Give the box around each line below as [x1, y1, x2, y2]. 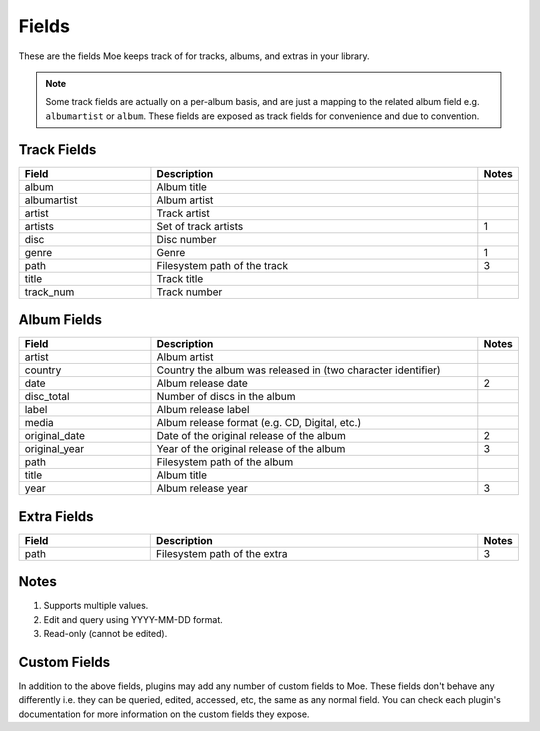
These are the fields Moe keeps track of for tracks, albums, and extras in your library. [18, 50, 370, 62]
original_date [24, 429, 85, 443]
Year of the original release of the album [156, 442, 346, 456]
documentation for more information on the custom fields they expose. [18, 708, 310, 720]
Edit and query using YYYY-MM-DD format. [43, 613, 224, 625]
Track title [156, 271, 204, 285]
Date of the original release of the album [156, 429, 347, 443]
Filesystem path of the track [156, 258, 289, 272]
